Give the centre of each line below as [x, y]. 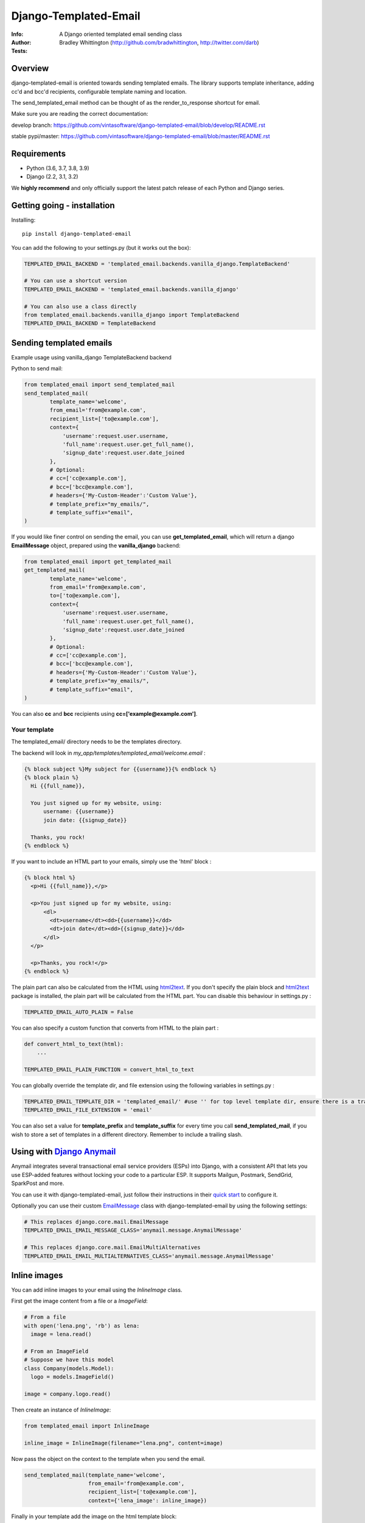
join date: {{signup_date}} [85, 820]
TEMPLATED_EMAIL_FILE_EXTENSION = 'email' [88, 1110]
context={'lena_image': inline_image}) [148, 1500]
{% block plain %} [51, 777]
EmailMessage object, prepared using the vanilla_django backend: [96, 545]
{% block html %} [50, 878]
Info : [17, 34]
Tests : [19, 51]
